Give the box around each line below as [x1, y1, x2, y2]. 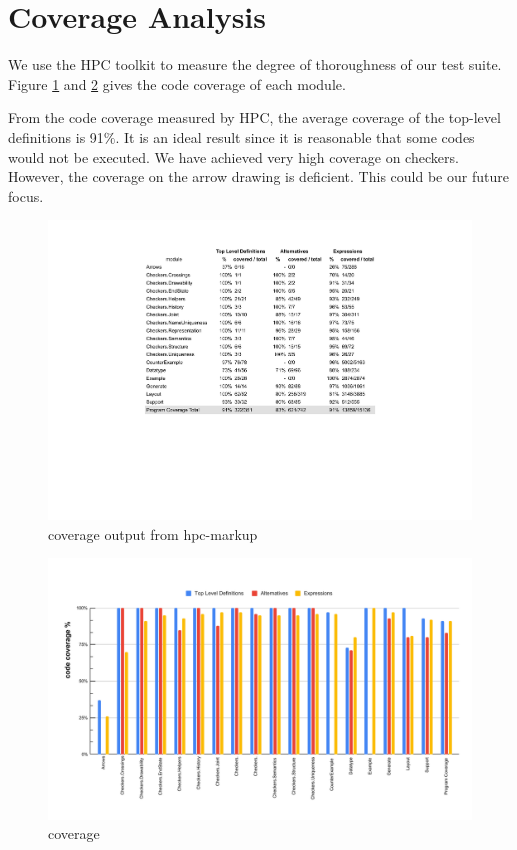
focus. [8, 185, 44, 206]
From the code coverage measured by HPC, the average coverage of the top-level [8, 107, 501, 128]
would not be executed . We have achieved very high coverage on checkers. [8, 146, 459, 167]
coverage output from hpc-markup [48, 523, 258, 544]
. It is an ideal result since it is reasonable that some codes [115, 126, 475, 147]
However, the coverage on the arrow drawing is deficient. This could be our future [8, 166, 509, 187]
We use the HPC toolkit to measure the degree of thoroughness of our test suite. [8, 54, 502, 75]
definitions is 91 [8, 126, 104, 147]
